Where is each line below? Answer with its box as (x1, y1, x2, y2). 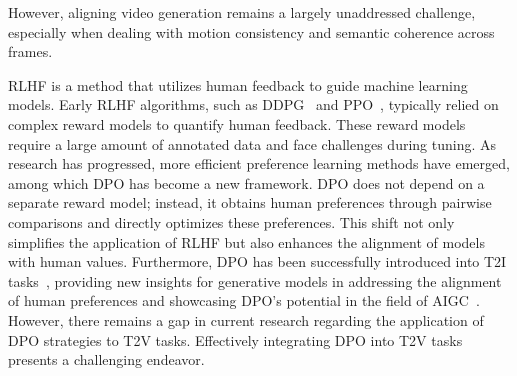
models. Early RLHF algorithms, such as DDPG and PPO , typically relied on (8, 94, 499, 115)
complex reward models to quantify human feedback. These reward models (8, 113, 466, 134)
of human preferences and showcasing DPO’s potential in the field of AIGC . (8, 290, 480, 311)
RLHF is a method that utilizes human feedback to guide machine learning (8, 74, 468, 95)
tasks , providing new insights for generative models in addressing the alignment (8, 270, 502, 291)
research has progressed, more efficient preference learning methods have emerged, (8, 153, 510, 174)
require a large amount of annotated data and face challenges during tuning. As (8, 133, 497, 154)
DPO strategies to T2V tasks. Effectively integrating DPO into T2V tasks (8, 329, 463, 350)
